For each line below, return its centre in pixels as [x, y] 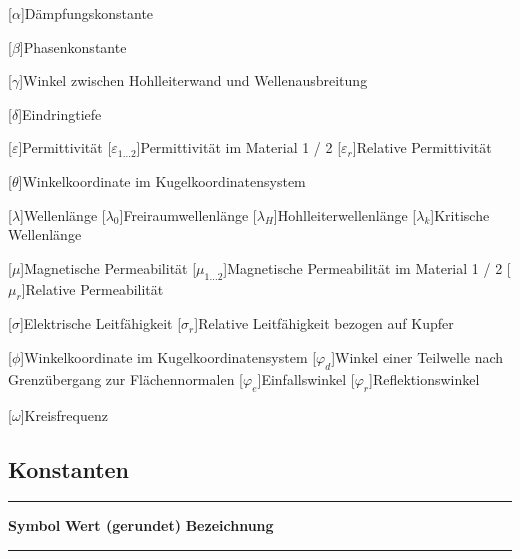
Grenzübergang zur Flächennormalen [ [125, 378]
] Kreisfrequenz [64, 414]
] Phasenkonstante [73, 46]
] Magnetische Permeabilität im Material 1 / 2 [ [367, 267]
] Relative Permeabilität [92, 288]
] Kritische [460, 214]
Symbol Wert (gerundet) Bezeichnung [141, 525]
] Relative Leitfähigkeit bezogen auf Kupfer [324, 323]
